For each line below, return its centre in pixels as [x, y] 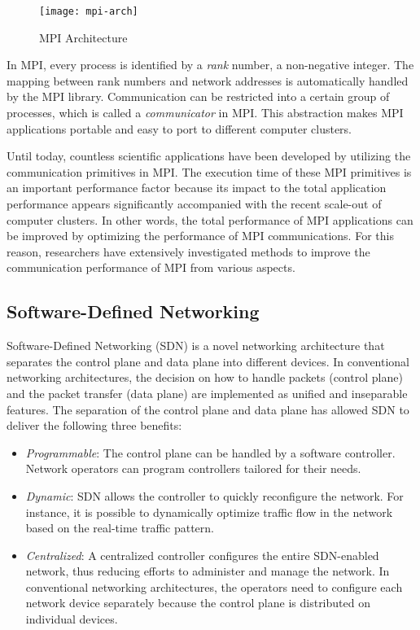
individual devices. [72, 619]
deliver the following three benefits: [94, 425]
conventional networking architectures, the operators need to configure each [214, 586]
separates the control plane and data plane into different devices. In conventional [208, 361]
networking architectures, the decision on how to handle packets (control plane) [205, 377]
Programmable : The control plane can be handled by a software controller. [210, 452]
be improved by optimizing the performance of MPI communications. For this [200, 236]
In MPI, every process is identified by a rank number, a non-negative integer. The [210, 65]
